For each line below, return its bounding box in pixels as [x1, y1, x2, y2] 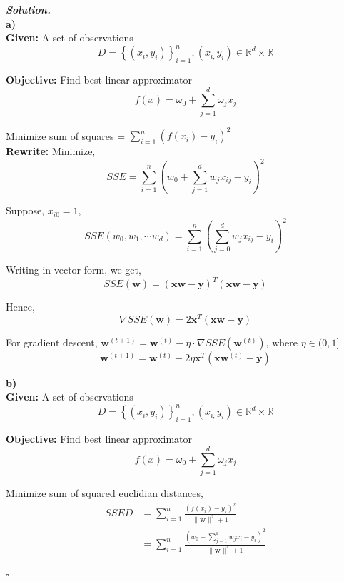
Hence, [6, 299, 35, 314]
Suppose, [6, 203, 45, 218]
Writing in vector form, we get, [6, 261, 141, 276]
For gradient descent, [6, 334, 98, 349]
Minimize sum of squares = [6, 128, 126, 143]
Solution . [6, 2, 51, 16]
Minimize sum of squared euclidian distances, [6, 485, 203, 500]
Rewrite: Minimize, [6, 144, 96, 159]
